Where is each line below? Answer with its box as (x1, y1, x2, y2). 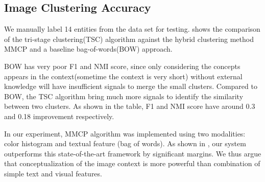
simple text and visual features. (4, 168, 102, 178)
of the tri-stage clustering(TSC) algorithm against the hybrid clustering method (4, 33, 254, 44)
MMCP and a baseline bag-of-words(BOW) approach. (4, 43, 173, 54)
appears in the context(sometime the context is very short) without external (4, 71, 243, 81)
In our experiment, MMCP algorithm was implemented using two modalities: (4, 128, 246, 139)
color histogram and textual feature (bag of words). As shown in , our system (4, 138, 246, 149)
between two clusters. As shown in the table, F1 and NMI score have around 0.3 (4, 101, 255, 111)
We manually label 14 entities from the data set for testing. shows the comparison (4, 24, 260, 34)
